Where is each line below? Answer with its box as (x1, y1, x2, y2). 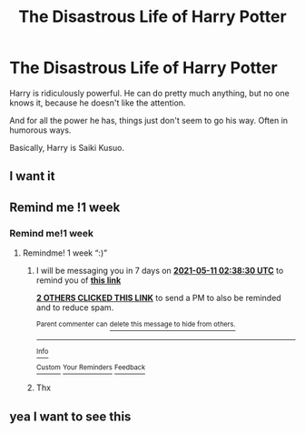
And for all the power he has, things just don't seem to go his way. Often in (9, 115, 289, 126)
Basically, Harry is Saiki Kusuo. (9, 142, 125, 153)
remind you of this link (35, 275, 122, 286)
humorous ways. (9, 125, 72, 136)
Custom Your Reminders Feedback (35, 363, 146, 372)
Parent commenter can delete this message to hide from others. (35, 320, 236, 329)
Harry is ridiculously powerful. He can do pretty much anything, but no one (9, 87, 290, 98)
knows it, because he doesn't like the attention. (9, 97, 186, 108)
